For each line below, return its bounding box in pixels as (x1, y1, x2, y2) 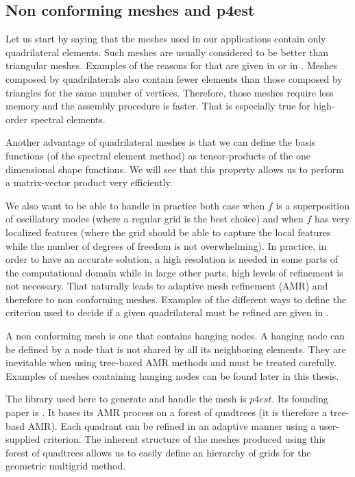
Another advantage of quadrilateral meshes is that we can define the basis (5, 135, 316, 149)
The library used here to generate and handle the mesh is (5, 391, 247, 406)
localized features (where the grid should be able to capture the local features (5, 224, 331, 239)
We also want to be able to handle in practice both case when (5, 198, 265, 212)
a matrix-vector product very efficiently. (5, 175, 173, 190)
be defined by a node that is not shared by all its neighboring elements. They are (5, 341, 346, 356)
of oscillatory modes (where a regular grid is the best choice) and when (5, 211, 304, 226)
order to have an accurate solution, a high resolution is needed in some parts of (5, 252, 339, 266)
